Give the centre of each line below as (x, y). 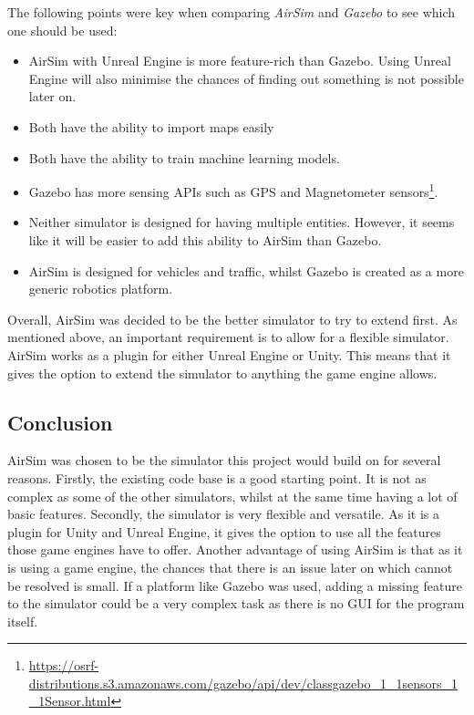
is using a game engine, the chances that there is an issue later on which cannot (230, 567)
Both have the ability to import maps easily (151, 126)
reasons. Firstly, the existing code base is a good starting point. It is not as (217, 477)
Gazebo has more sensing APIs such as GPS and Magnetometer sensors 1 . (233, 190)
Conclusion (60, 422)
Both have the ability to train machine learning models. (184, 157)
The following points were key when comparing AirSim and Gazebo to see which (232, 12)
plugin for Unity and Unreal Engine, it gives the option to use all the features (224, 531)
